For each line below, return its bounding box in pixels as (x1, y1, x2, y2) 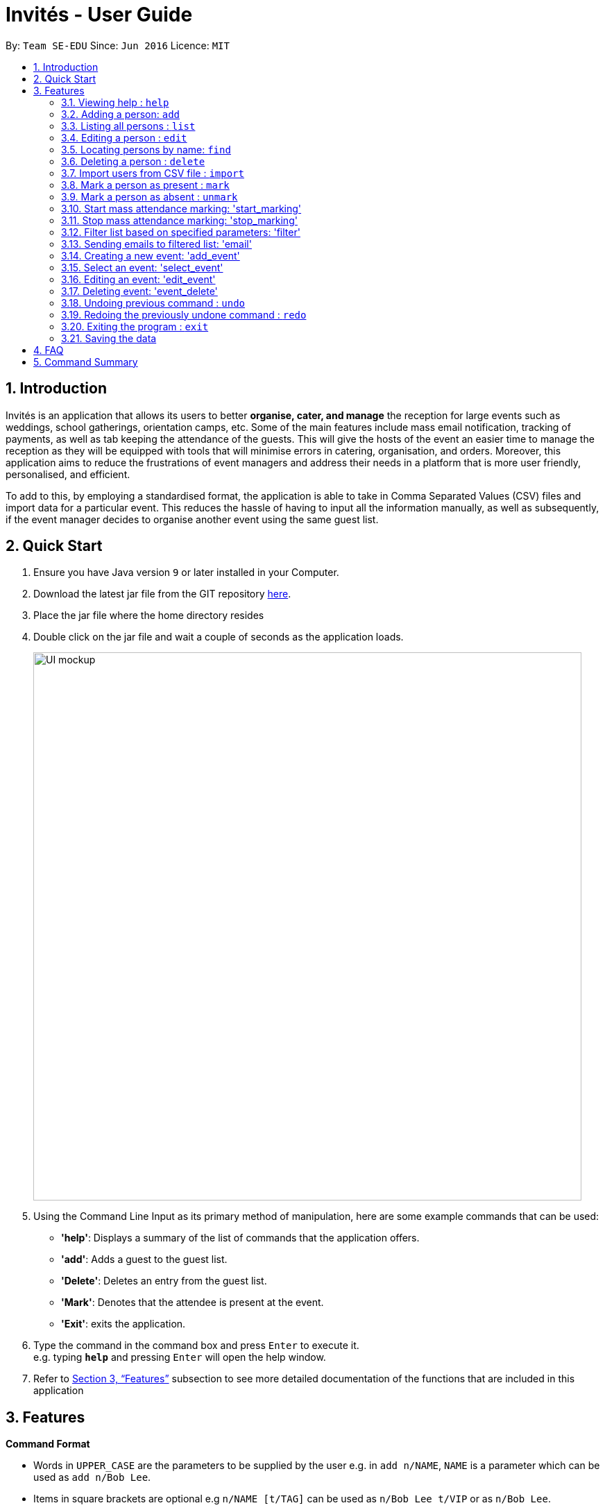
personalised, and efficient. (6, 468, 130, 480)
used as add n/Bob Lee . (33, 1471, 151, 1484)
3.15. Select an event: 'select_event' (61, 261, 223, 273)
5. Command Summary (33, 355, 138, 368)
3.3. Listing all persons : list (61, 119, 196, 132)
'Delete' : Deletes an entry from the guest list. (61, 1275, 267, 1287)
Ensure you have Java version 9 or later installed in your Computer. (33, 566, 339, 579)
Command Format (6, 1438, 90, 1450)
